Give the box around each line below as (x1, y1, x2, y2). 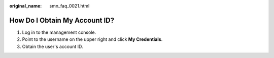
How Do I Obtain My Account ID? (9, 16, 114, 25)
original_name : (9, 3, 42, 9)
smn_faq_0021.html (49, 3, 90, 9)
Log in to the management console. (22, 29, 96, 35)
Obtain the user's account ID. (22, 43, 83, 49)
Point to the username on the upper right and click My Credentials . (22, 36, 163, 42)
